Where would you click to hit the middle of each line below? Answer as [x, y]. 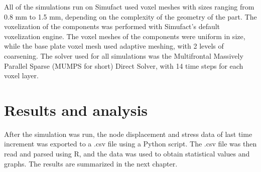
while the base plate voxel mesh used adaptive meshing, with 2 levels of [114, 46]
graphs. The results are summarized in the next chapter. [91, 163]
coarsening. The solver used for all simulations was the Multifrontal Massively [124, 55]
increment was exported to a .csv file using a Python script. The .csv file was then [130, 144]
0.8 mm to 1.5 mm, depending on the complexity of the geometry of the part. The [130, 16]
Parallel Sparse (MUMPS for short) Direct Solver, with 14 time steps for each [124, 65]
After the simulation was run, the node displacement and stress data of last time [128, 134]
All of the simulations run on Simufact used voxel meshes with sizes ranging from [129, 7]
